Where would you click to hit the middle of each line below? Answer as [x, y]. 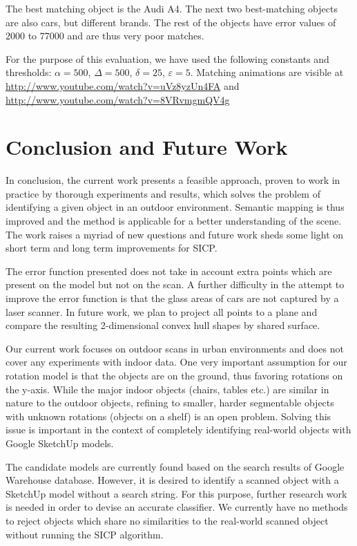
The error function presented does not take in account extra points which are [169, 271]
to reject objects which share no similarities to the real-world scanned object [167, 520]
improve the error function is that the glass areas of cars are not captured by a [172, 298]
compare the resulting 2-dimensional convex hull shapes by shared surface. [163, 325]
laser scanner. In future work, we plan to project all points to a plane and [162, 311]
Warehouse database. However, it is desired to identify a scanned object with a [172, 480]
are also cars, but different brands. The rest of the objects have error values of [171, 22]
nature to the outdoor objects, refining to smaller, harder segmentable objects [170, 403]
